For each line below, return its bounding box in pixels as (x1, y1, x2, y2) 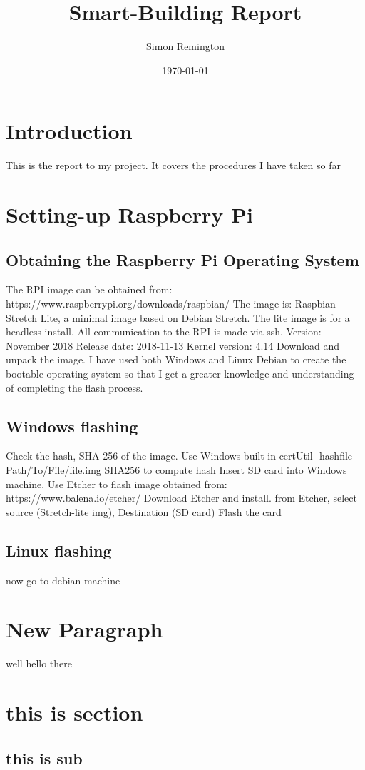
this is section (6, 698, 143, 727)
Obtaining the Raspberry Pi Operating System (6, 248, 359, 270)
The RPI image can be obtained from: (6, 282, 173, 297)
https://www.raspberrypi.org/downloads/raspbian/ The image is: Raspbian (6, 296, 336, 311)
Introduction (6, 116, 133, 146)
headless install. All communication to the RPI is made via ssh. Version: (6, 324, 322, 339)
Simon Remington (146, 39, 225, 54)
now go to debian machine (6, 572, 120, 587)
